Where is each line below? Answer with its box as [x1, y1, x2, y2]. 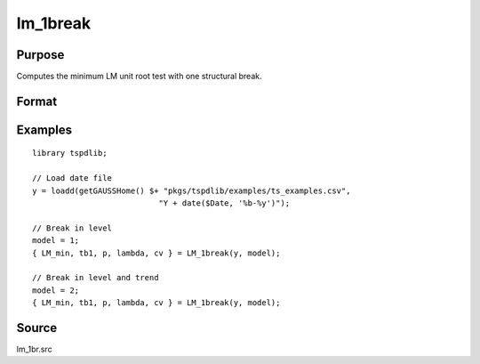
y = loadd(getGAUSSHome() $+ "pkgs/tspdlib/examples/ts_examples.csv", [32, 185, 351, 196]
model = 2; [32, 285, 80, 295]
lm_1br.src [16, 344, 52, 355]
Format [16, 93, 58, 109]
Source [16, 320, 58, 336]
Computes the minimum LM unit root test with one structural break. [16, 71, 262, 82]
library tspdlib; [32, 148, 108, 158]
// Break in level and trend [32, 272, 159, 283]
